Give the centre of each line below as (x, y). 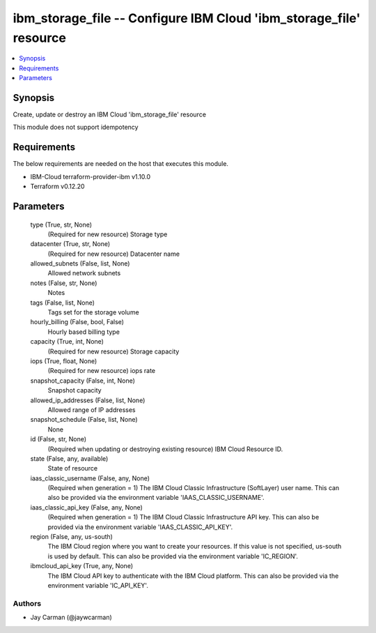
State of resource (73, 468)
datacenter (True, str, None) (70, 244)
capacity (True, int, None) (67, 342)
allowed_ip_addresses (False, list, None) (88, 400)
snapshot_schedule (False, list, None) (84, 420)
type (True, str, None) (61, 224)
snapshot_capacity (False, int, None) (83, 381)
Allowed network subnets (84, 273)
